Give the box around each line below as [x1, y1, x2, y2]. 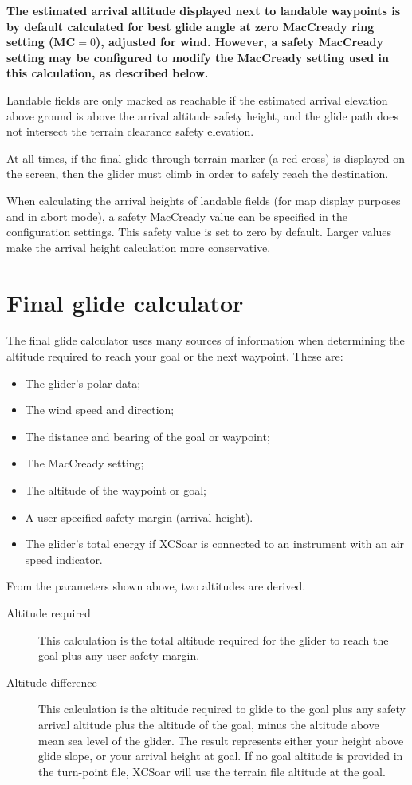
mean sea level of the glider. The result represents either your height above [38, 732, 404, 748]
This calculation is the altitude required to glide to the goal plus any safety [38, 700, 406, 717]
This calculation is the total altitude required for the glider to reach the [38, 631, 389, 648]
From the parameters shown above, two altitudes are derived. [6, 578, 306, 594]
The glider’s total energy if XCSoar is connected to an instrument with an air [25, 535, 405, 552]
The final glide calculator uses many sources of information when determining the [6, 332, 405, 349]
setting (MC [6, 34, 76, 50]
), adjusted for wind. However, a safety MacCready [95, 34, 383, 50]
